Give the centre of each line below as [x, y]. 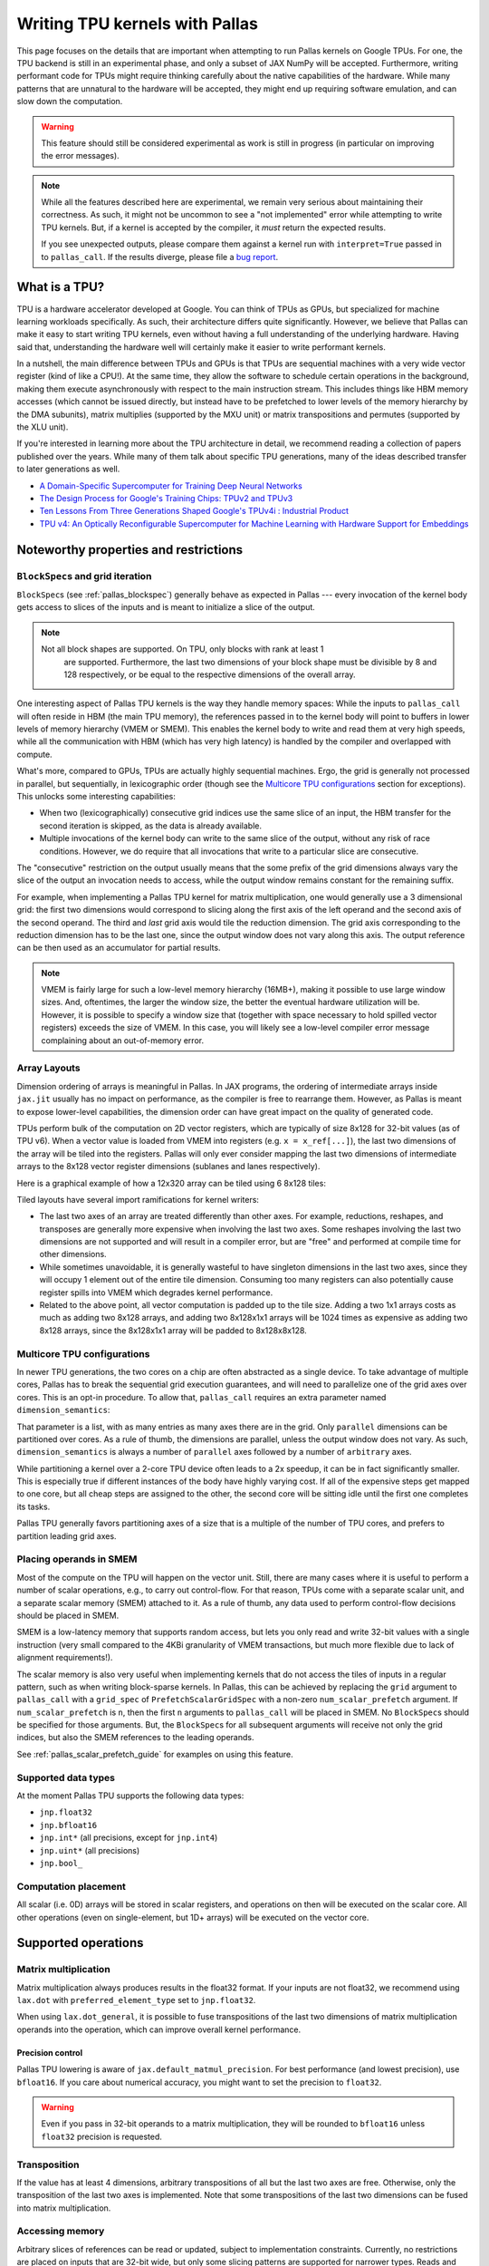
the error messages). [80, 156]
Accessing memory [61, 2232]
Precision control [50, 2052]
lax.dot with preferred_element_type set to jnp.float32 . [136, 2000]
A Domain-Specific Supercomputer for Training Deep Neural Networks [171, 486]
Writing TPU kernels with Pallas [137, 24]
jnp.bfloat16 [68, 1825]
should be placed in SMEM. [68, 1615]
